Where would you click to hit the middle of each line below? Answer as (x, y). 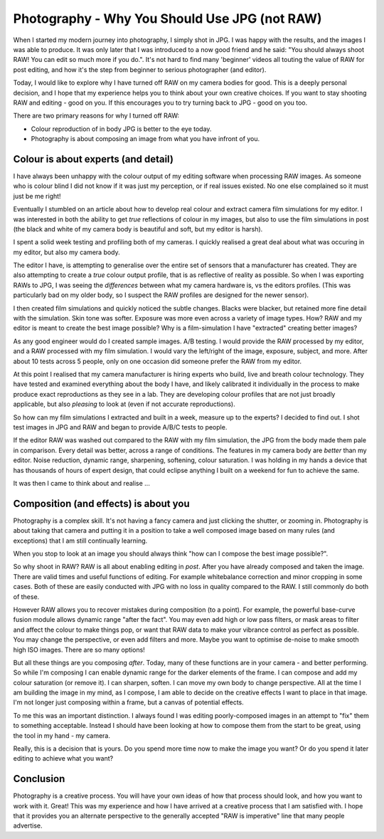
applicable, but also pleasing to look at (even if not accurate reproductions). (124, 404)
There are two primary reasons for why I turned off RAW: (96, 116)
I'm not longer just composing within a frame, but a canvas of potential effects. (129, 702)
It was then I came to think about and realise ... (82, 483)
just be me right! (37, 196)
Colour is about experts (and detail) (94, 159)
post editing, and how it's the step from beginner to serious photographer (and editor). (140, 69)
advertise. (28, 825)
